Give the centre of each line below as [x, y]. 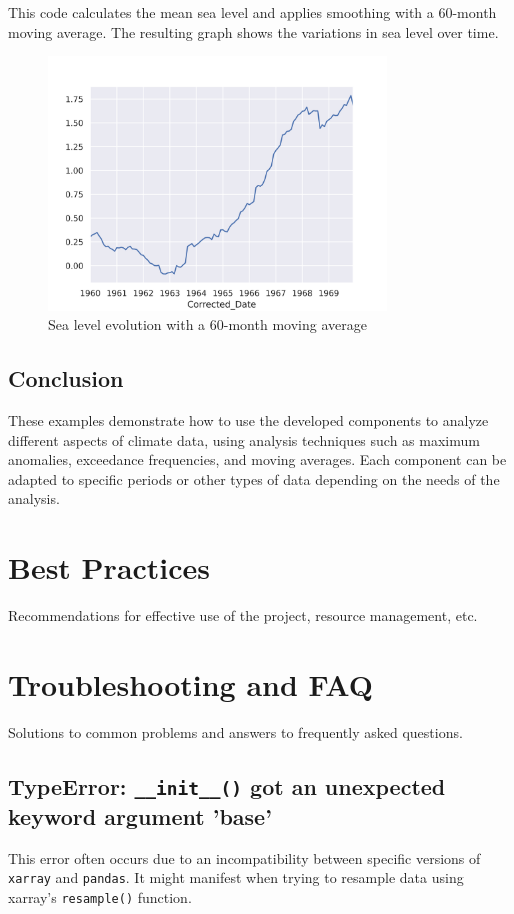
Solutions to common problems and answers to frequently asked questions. [235, 731]
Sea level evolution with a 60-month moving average [207, 324]
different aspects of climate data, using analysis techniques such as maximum [244, 439]
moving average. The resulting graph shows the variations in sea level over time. [253, 31]
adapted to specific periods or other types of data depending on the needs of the [254, 478]
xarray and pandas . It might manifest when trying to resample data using [236, 877]
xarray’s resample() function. [100, 896]
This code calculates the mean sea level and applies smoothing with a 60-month [252, 12]
